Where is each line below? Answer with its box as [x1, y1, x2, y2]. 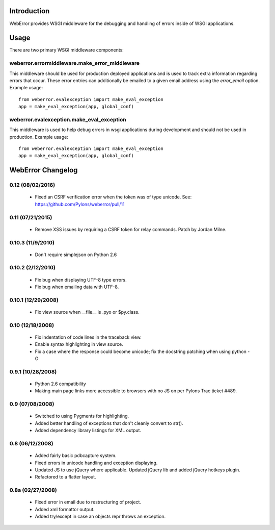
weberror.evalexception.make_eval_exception [9, 116, 127, 123]
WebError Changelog [9, 166, 78, 174]
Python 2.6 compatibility [35, 381, 86, 387]
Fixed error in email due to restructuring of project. [35, 499, 142, 505]
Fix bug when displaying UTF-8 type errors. [35, 276, 127, 283]
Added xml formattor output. [35, 506, 95, 512]
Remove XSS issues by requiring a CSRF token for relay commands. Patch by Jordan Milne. [35, 226, 227, 232]
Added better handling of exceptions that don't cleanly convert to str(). [35, 420, 183, 426]
